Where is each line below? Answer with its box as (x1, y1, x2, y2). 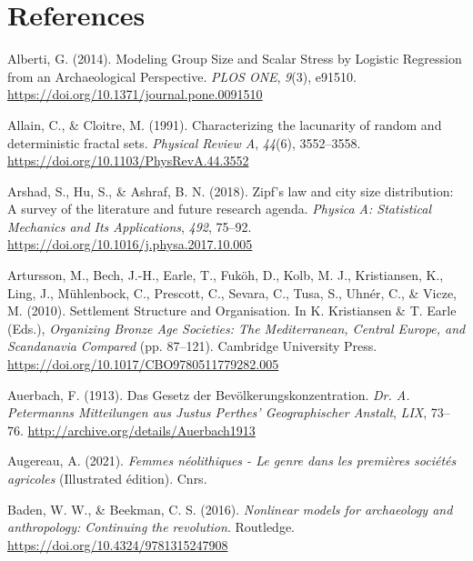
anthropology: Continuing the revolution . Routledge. (7, 517, 295, 536)
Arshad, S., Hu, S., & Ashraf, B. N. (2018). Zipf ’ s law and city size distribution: (7, 181, 454, 200)
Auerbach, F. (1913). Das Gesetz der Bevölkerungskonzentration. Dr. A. (7, 385, 410, 404)
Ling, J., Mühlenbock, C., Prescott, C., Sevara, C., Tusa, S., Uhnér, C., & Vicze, (7, 283, 457, 302)
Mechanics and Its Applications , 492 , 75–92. (7, 216, 252, 235)
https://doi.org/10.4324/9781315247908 (7, 535, 228, 554)
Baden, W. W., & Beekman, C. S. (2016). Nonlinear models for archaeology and (7, 499, 453, 518)
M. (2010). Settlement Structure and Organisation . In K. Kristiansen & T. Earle (7, 301, 457, 320)
